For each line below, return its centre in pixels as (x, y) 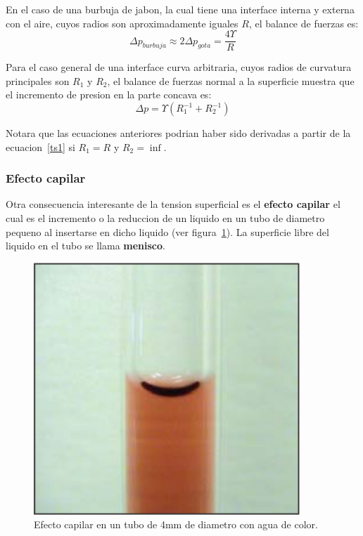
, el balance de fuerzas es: (304, 23)
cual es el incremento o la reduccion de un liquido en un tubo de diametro (165, 218)
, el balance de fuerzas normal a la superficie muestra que (231, 80)
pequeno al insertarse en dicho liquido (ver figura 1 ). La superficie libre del (167, 231)
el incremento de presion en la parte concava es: (109, 94)
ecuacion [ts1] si (40, 146)
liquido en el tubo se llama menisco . (85, 246)
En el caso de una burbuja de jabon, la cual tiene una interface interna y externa (180, 9)
